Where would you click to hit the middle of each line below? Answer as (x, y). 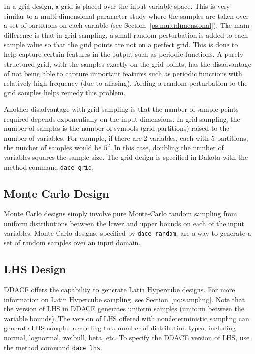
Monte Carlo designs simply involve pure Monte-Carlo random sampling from (121, 214)
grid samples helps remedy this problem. (65, 92)
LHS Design (35, 269)
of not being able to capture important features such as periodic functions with (123, 73)
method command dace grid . (49, 166)
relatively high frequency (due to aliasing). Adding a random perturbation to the (126, 83)
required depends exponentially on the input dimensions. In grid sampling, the (122, 118)
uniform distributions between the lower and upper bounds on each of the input (124, 223)
